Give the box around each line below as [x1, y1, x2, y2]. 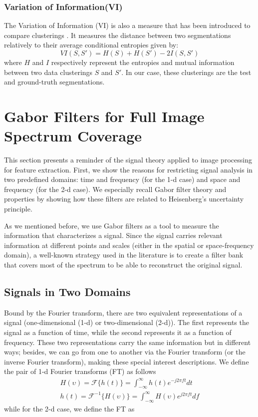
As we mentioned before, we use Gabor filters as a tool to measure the [4, 220, 219, 230]
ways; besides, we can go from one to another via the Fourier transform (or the [4, 346, 246, 357]
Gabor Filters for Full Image [4, 105, 205, 126]
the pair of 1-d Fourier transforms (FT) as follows [4, 366, 156, 376]
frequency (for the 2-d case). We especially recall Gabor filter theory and [4, 183, 227, 194]
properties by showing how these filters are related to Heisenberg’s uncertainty [4, 193, 244, 204]
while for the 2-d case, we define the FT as [4, 403, 135, 413]
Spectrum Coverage [4, 125, 142, 146]
